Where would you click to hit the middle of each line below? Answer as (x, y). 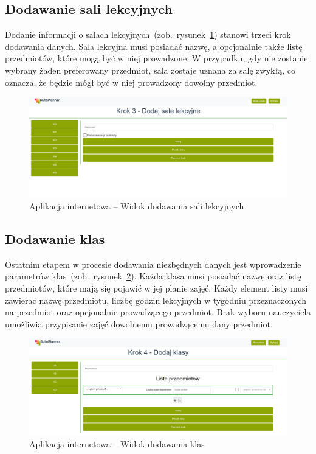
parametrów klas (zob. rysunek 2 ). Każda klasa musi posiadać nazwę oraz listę (153, 276)
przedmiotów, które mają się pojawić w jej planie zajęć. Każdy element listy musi (156, 288)
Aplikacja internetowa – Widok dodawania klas (117, 444)
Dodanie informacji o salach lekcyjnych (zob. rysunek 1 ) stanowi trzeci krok (148, 34)
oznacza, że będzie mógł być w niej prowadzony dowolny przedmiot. (131, 82)
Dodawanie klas (55, 238)
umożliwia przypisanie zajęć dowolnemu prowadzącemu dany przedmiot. (139, 323)
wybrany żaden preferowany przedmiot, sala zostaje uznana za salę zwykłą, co (150, 70)
